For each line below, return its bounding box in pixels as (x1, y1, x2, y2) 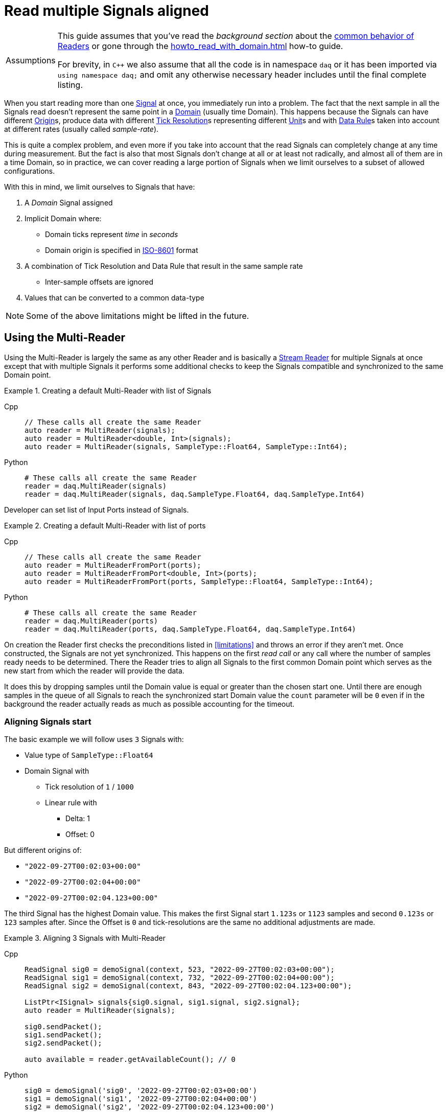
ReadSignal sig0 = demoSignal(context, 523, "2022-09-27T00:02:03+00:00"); (25, 965, 335, 974)
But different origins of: (4, 846, 82, 855)
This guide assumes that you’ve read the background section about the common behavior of (57, 30, 414, 41)
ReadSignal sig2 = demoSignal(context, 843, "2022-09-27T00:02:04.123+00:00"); (25, 982, 352, 990)
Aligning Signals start (4, 716, 91, 727)
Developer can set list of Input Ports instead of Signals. (4, 505, 189, 514)
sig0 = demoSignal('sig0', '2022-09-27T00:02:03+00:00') (25, 1086, 257, 1095)
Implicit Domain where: (25, 214, 102, 223)
